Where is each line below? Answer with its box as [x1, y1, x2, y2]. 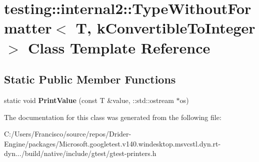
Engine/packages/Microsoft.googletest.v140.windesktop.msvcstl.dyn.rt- [4, 138, 221, 148]
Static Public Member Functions [4, 71, 176, 87]
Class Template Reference [28, 37, 210, 57]
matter [4, 17, 52, 38]
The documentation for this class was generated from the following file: [4, 111, 221, 122]
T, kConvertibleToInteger [75, 17, 255, 38]
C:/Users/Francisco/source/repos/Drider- [4, 128, 131, 139]
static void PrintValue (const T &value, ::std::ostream [4, 94, 174, 105]
